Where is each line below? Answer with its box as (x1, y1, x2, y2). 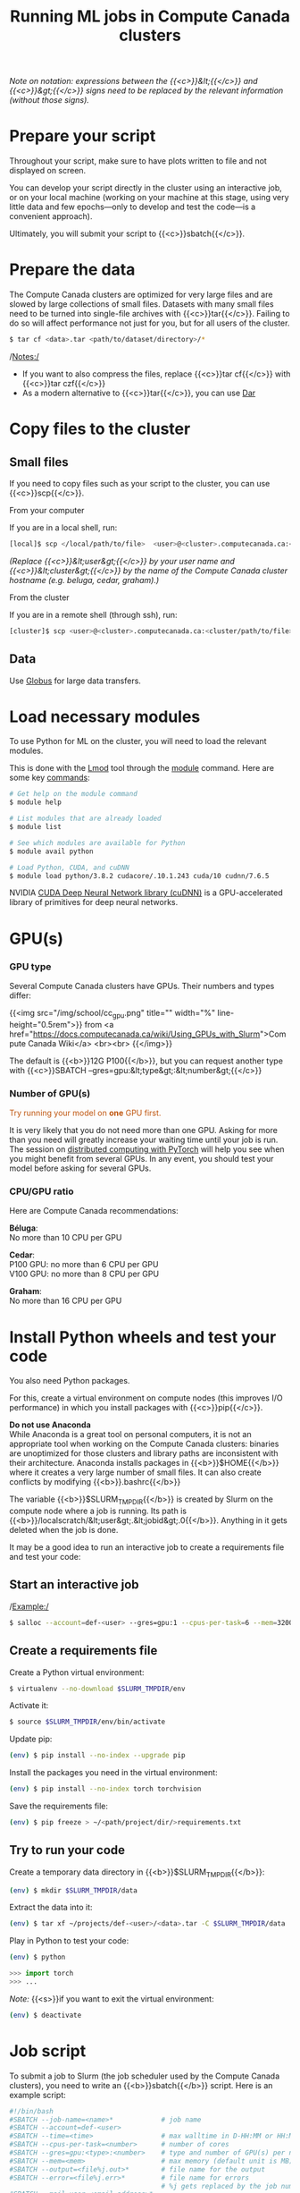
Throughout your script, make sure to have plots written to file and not (9, 156, 268, 166)
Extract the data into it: (9, 1902, 93, 1913)
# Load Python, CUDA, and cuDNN (9, 863, 129, 872)
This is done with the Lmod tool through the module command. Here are (9, 763, 275, 774)
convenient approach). (9, 211, 93, 222)
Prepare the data (9, 259, 136, 280)
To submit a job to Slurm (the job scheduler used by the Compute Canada (9, 2070, 280, 2081)
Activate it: (9, 1700, 49, 1711)
